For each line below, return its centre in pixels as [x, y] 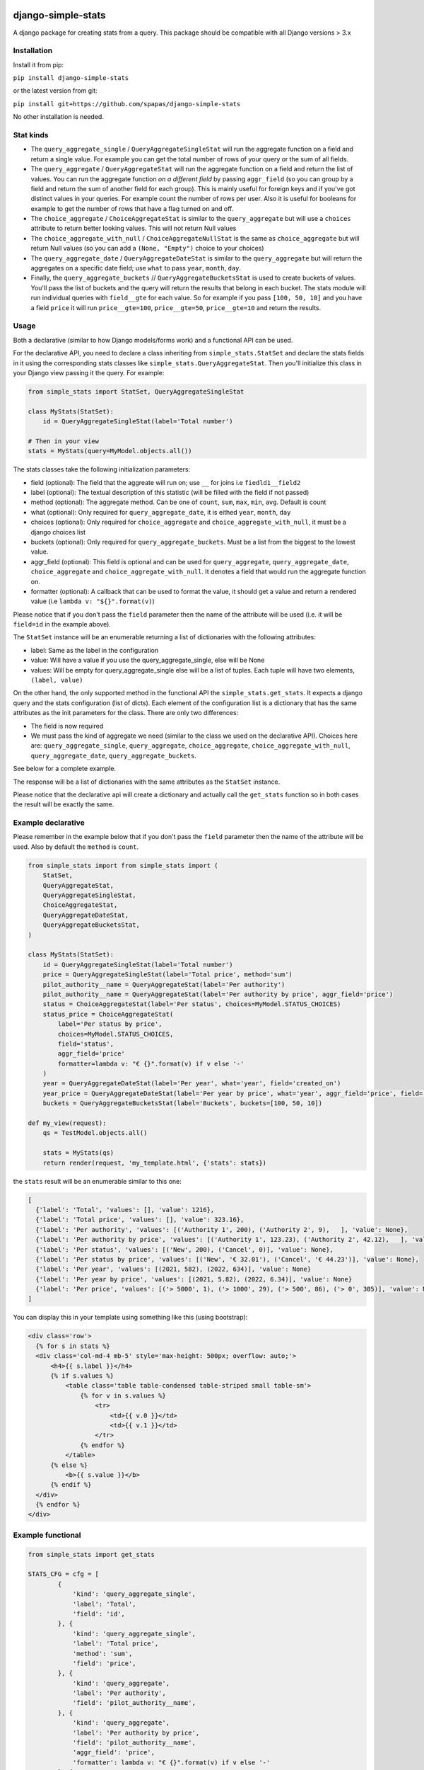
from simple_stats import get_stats [92, 1554]
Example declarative [49, 823]
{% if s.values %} [82, 1376]
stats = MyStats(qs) [78, 1153]
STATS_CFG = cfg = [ [63, 1574]
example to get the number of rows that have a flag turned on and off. [132, 208]
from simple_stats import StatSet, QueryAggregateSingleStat [136, 392]
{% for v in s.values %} [123, 1395]
